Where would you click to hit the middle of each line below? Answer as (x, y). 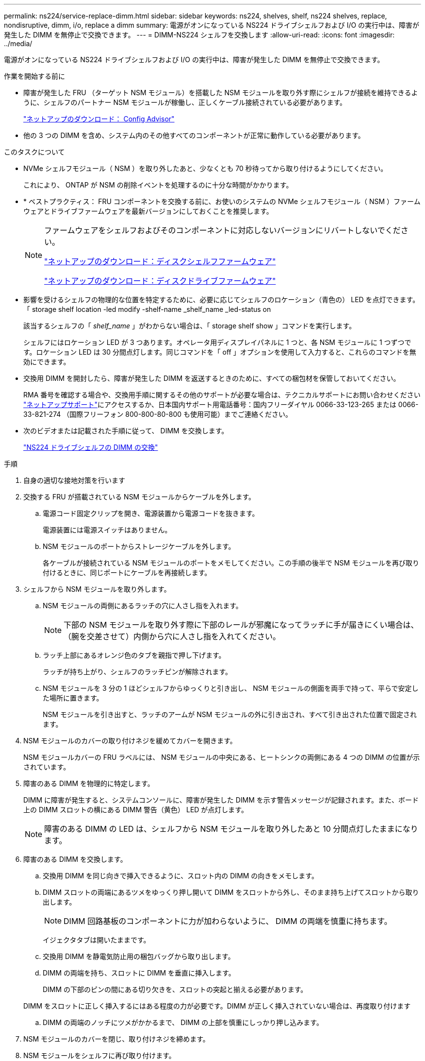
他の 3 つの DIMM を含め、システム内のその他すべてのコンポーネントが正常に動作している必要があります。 (194, 135)
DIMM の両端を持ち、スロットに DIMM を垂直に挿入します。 (139, 973)
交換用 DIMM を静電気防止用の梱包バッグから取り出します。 (139, 956)
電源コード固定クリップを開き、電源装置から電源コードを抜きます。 (151, 513)
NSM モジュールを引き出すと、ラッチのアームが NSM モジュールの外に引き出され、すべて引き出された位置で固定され (230, 714)
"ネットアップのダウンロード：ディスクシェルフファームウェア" (160, 261)
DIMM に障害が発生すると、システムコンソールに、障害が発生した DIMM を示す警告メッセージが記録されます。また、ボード (221, 800)
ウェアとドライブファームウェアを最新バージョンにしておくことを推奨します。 (148, 211)
